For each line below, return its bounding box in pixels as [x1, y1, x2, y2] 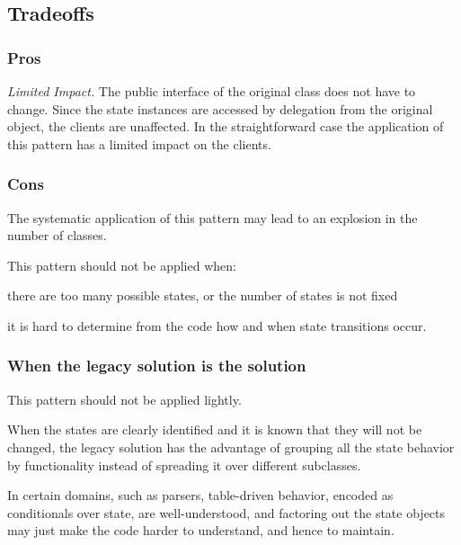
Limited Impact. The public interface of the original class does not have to [7, 82, 416, 100]
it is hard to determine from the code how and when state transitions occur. [7, 316, 427, 335]
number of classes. [7, 226, 107, 245]
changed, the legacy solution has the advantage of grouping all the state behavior [7, 437, 455, 456]
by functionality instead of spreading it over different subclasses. [7, 455, 361, 474]
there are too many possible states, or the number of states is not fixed [7, 286, 398, 305]
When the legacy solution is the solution [7, 354, 306, 377]
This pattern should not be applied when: [7, 255, 236, 274]
